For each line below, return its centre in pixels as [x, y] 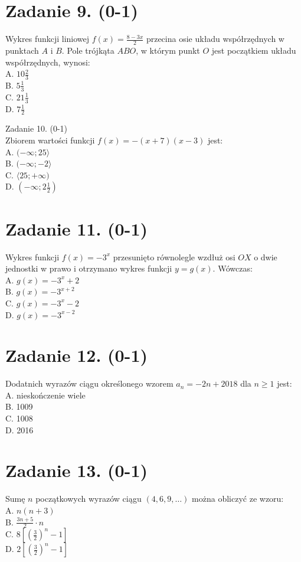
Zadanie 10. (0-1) [36, 128]
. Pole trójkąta [88, 50]
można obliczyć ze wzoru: [238, 499]
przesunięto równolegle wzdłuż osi [174, 257]
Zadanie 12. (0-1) [76, 355]
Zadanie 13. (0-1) [76, 470]
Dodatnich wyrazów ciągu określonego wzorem [89, 383]
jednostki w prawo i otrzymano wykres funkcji [89, 268]
